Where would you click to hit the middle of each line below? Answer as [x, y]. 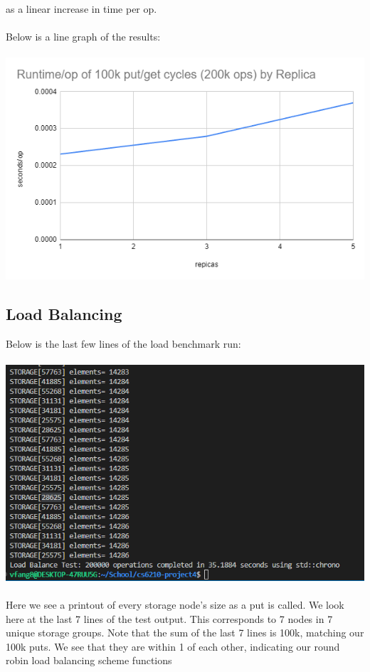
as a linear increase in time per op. [81, 9]
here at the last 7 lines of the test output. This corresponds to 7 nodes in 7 [169, 618]
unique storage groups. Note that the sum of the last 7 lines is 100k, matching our [185, 633]
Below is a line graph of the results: [83, 37]
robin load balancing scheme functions [89, 660]
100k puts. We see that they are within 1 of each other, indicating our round [173, 646]
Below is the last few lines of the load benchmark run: [123, 343]
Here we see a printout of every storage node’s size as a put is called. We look [175, 604]
